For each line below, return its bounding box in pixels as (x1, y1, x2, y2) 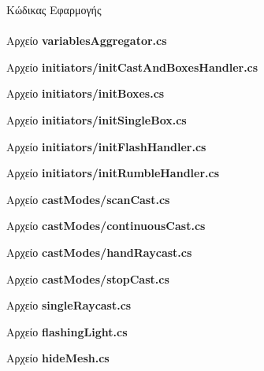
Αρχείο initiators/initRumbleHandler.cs (6, 165, 220, 181)
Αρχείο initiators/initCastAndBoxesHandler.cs (6, 58, 258, 75)
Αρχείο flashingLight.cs (6, 323, 128, 339)
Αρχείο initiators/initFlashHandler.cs (6, 138, 206, 154)
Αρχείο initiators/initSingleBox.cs (6, 111, 187, 128)
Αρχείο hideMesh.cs (6, 350, 110, 366)
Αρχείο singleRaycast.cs (6, 297, 132, 313)
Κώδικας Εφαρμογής (6, 2, 102, 17)
